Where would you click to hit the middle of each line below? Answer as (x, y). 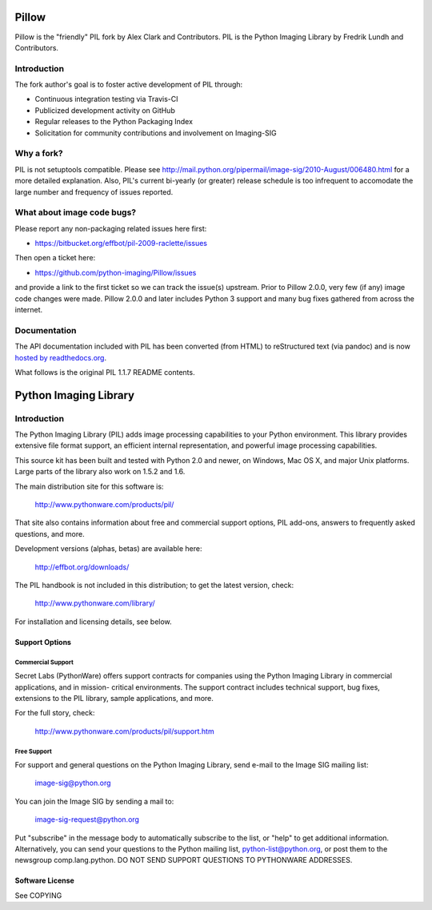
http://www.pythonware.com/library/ (95, 603)
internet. (29, 310)
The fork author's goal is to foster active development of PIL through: (129, 85)
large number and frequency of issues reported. (94, 191)
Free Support (33, 751)
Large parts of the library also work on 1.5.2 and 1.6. (100, 472)
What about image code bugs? (75, 212)
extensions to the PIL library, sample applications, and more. (114, 698)
